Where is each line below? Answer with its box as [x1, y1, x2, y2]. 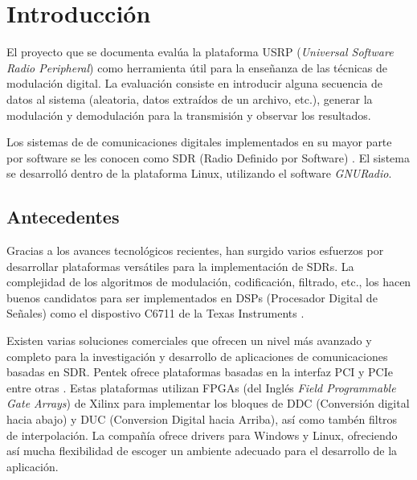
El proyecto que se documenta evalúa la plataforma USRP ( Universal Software [6, 43, 394, 60]
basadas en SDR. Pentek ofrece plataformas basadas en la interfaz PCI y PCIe [6, 363, 393, 380]
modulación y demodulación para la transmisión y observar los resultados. [6, 106, 371, 123]
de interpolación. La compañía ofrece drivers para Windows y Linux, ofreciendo [6, 426, 398, 443]
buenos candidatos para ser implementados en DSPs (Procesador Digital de [6, 289, 378, 306]
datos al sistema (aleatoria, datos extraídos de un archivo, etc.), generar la [6, 90, 373, 107]
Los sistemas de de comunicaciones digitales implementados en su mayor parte [6, 133, 392, 150]
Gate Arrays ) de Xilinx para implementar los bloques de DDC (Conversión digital [6, 395, 410, 412]
